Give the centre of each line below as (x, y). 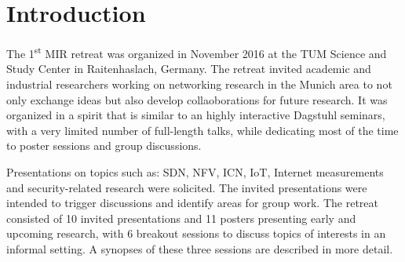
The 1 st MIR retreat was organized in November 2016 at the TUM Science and (197, 52)
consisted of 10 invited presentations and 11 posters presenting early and (181, 218)
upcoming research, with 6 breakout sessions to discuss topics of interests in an (196, 233)
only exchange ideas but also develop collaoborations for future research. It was (197, 99)
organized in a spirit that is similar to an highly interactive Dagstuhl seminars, (196, 115)
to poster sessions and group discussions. (104, 146)
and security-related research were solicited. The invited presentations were (187, 187)
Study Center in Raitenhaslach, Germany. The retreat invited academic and (189, 69)
